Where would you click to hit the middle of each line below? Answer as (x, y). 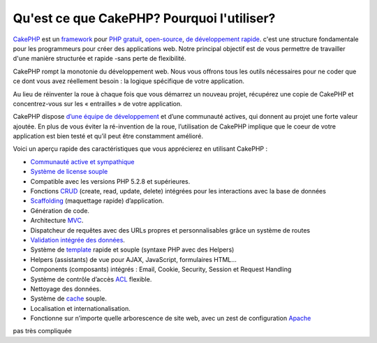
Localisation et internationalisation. (80, 308)
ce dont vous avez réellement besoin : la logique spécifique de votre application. (128, 81)
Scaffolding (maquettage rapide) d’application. (97, 201)
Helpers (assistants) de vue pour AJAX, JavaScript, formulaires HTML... (134, 259)
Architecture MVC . (57, 221)
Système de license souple (69, 172)
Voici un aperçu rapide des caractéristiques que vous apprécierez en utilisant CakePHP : (140, 149)
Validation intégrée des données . (78, 240)
